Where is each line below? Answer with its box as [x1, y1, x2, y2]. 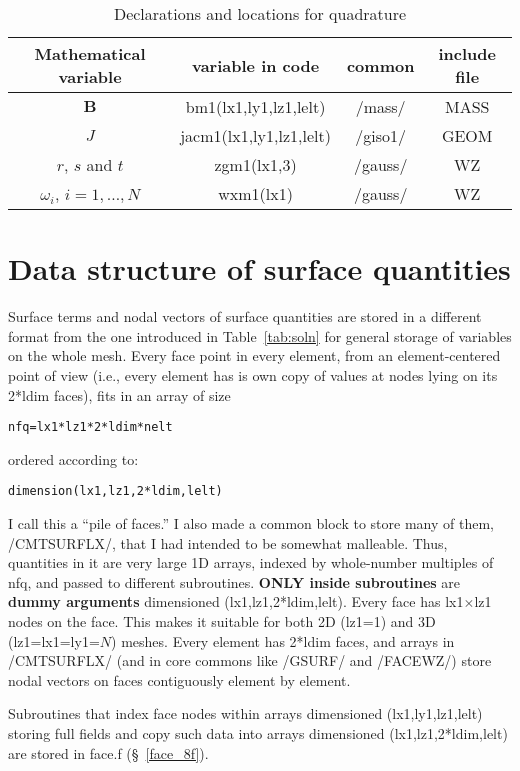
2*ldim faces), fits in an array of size [8, 384, 231, 405]
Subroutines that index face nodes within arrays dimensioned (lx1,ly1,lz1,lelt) [8, 703, 483, 724]
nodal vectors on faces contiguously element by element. [8, 669, 351, 690]
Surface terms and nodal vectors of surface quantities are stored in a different [8, 306, 482, 327]
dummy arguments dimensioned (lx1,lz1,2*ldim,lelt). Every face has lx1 [8, 591, 464, 612]
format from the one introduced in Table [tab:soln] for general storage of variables [8, 325, 512, 346]
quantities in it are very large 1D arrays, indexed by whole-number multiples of [8, 552, 494, 573]
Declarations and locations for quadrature [113, 2, 407, 25]
